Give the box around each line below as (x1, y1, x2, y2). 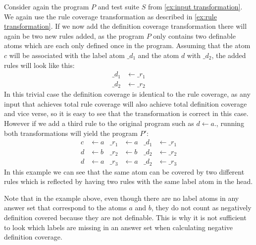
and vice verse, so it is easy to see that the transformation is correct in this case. (4, 108, 249, 119)
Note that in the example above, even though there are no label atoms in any (4, 192, 239, 203)
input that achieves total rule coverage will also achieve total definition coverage (4, 98, 247, 109)
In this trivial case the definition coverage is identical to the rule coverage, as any (4, 89, 251, 99)
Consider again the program (4, 1, 89, 11)
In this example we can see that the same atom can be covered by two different (4, 166, 245, 177)
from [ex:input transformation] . (148, 1, 243, 11)
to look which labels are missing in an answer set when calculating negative (4, 222, 233, 232)
